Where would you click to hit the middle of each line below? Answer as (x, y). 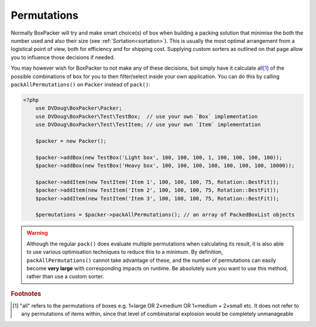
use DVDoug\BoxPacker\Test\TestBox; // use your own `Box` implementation (147, 116)
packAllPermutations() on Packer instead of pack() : (80, 84)
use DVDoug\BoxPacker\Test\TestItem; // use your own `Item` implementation (148, 125)
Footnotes (26, 294)
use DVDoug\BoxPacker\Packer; (79, 108)
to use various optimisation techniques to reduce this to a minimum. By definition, (125, 252)
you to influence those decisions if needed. (63, 57)
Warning (37, 233)
